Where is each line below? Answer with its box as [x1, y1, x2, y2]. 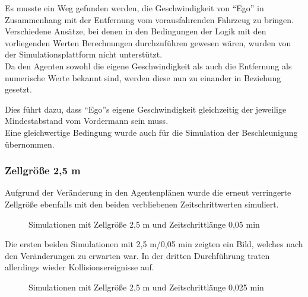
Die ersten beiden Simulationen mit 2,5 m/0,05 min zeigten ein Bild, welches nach [5, 238, 303, 250]
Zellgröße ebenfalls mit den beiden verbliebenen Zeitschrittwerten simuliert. [5, 197, 279, 210]
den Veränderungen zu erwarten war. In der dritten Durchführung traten [5, 249, 270, 261]
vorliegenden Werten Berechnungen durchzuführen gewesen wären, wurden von [5, 36, 291, 49]
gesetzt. [5, 83, 32, 95]
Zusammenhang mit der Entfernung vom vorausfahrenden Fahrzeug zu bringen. [5, 13, 294, 25]
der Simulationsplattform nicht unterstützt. [5, 48, 163, 60]
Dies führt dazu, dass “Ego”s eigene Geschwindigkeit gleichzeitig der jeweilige [5, 103, 287, 115]
